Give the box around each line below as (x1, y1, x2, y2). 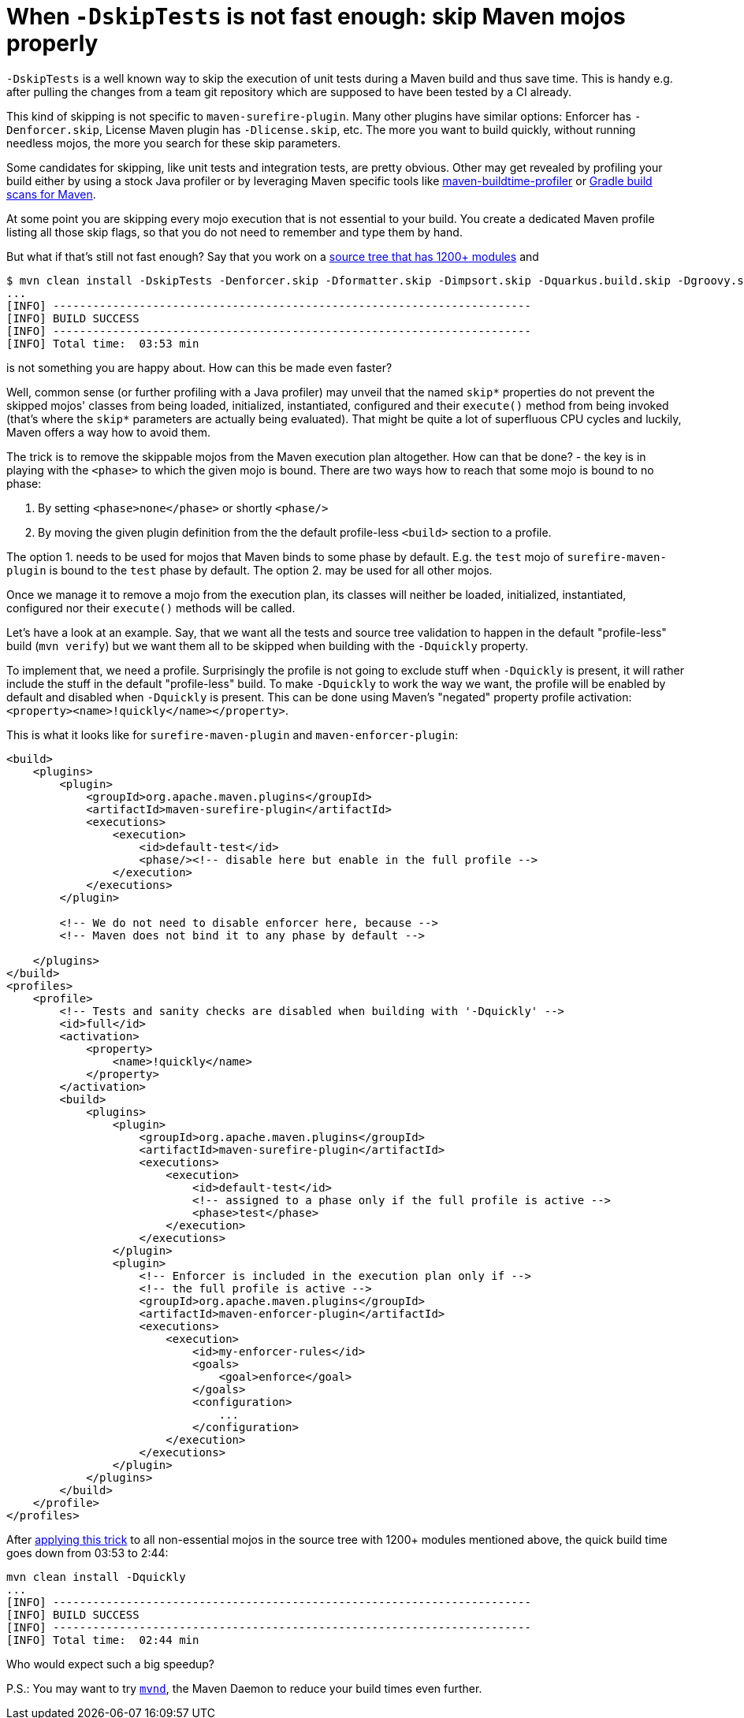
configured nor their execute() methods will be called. (6, 601, 296, 615)
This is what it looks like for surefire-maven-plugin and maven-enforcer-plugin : (6, 727, 459, 742)
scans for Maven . (6, 187, 96, 201)
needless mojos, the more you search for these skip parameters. (6, 136, 341, 150)
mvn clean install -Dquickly (6, 1570, 186, 1583)
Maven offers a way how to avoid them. (6, 425, 210, 439)
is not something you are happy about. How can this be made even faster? (6, 360, 392, 374)
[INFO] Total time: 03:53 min (6, 337, 199, 350)
